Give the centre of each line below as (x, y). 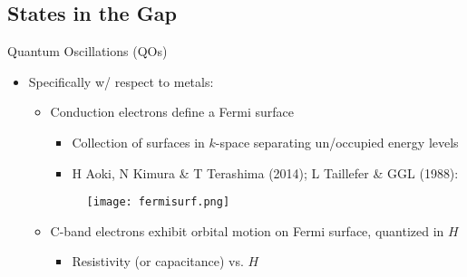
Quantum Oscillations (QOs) (88, 51)
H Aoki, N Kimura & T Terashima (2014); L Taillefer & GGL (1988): (265, 172)
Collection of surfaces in (138, 142)
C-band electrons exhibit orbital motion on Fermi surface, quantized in (247, 230)
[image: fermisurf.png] (158, 202)
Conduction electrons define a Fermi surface (172, 112)
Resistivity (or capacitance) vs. (158, 261)
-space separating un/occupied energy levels (337, 142)
